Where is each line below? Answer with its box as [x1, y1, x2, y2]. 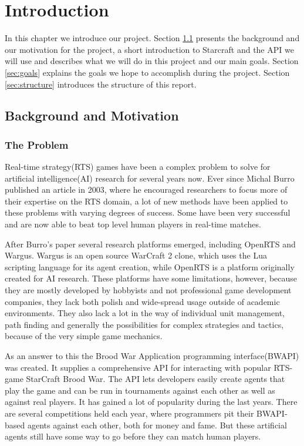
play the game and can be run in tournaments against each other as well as [5, 384, 275, 396]
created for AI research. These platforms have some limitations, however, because [5, 272, 298, 284]
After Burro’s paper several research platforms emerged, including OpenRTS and [5, 237, 296, 250]
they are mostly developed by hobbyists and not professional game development [5, 284, 292, 296]
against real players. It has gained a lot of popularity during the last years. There [5, 395, 298, 408]
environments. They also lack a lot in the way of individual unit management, [5, 307, 285, 319]
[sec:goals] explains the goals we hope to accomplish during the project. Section [5, 66, 290, 78]
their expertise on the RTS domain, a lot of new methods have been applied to [5, 195, 288, 207]
